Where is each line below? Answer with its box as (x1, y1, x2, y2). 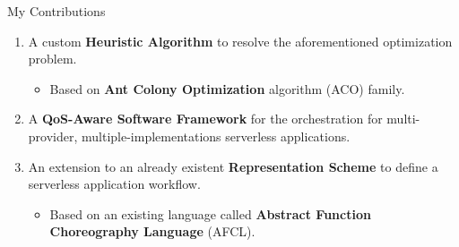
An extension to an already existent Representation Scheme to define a (28, 157, 438, 175)
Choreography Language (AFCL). (49, 222, 255, 241)
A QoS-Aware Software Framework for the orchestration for (28, 109, 383, 128)
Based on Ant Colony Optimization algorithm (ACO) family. (49, 79, 405, 98)
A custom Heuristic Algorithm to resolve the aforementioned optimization (28, 31, 453, 50)
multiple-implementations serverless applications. (82, 126, 351, 145)
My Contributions (7, 2, 106, 20)
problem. (28, 49, 77, 68)
